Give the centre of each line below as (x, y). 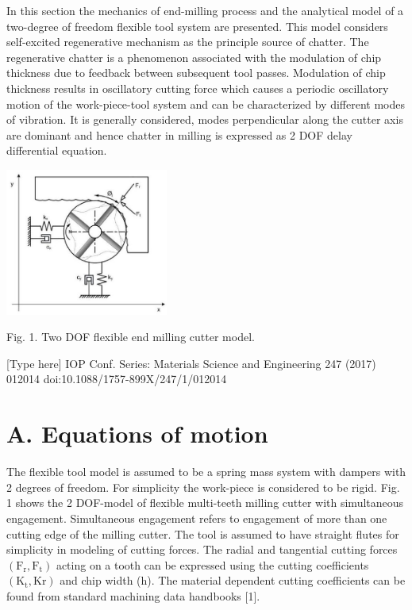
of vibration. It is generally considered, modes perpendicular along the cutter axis (205, 119)
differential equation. (57, 150)
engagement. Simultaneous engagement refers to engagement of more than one (197, 518)
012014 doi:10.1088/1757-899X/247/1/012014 (117, 379)
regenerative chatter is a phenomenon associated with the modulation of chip (194, 57)
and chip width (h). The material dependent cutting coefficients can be (233, 580)
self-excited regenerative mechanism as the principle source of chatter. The (188, 42)
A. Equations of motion (137, 434)
